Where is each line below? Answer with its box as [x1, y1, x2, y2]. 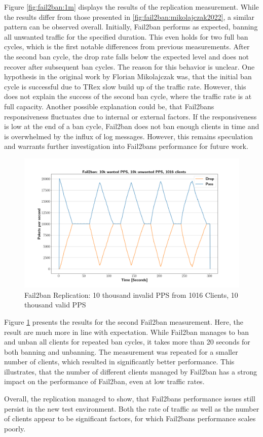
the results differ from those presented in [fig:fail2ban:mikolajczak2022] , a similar [4, 11, 255, 22]
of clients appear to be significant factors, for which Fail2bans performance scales [4, 413, 256, 424]
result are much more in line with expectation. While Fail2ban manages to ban [4, 326, 249, 337]
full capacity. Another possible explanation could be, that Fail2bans [4, 101, 214, 111]
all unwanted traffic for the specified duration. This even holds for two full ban [4, 31, 248, 42]
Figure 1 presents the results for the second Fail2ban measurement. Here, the [4, 316, 243, 327]
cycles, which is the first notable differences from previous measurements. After [4, 41, 250, 52]
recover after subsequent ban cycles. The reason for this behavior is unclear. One [4, 61, 255, 72]
